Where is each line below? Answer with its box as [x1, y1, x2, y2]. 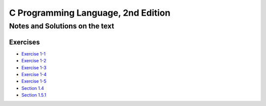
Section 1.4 [21, 85, 44, 91]
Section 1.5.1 [21, 92, 46, 98]
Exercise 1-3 [21, 64, 47, 71]
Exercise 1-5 [21, 79, 47, 84]
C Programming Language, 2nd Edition [9, 7, 171, 18]
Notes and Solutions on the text [9, 22, 114, 30]
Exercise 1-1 [21, 51, 46, 56]
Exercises [9, 38, 40, 46]
